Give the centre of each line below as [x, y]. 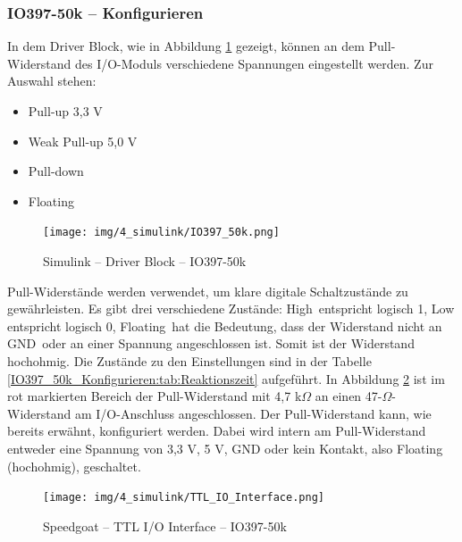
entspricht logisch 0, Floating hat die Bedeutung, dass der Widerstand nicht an [225, 325]
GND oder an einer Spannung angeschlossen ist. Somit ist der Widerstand [211, 343]
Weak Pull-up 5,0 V [83, 141]
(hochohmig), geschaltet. [74, 466]
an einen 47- [349, 396]
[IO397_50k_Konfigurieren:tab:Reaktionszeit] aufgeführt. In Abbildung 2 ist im [226, 378]
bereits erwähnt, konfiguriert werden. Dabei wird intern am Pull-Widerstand [217, 431]
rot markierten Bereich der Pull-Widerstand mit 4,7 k [155, 396]
